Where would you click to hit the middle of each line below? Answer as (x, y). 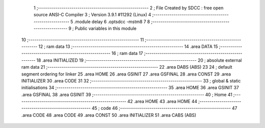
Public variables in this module (106, 28)
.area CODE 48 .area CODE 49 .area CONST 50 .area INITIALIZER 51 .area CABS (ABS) (109, 115)
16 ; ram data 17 (127, 53)
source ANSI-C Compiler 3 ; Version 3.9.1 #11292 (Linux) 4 (93, 15)
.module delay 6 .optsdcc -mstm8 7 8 (112, 22)
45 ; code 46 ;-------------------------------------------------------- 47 (164, 108)
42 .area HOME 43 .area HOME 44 (162, 102)
